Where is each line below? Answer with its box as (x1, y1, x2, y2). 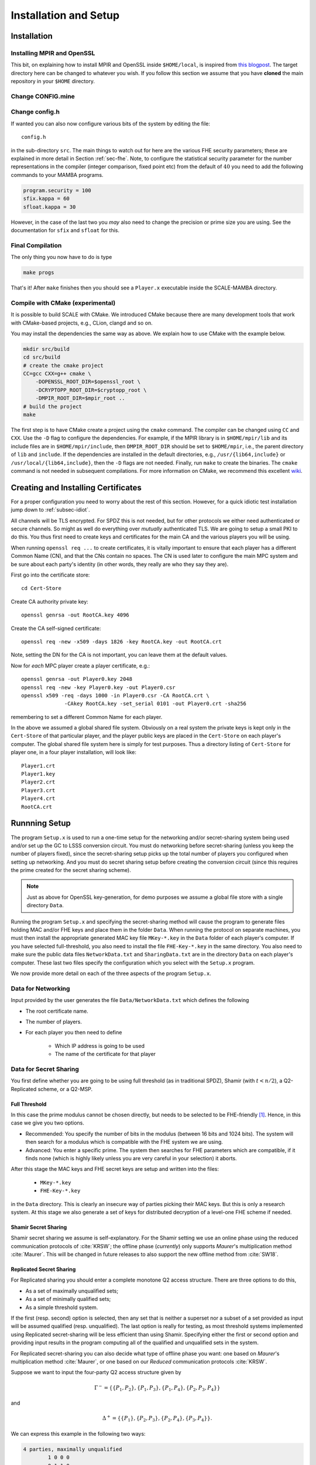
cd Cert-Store (21, 585, 61, 592)
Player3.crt (21, 787, 56, 793)
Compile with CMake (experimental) (11, 299, 116, 307)
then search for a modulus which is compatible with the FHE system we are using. (25, 1139, 224, 1146)
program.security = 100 (23, 187, 92, 193)
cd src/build (23, 354, 61, 360)
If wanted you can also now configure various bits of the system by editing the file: (11, 120, 211, 127)
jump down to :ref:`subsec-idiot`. (11, 506, 90, 513)
